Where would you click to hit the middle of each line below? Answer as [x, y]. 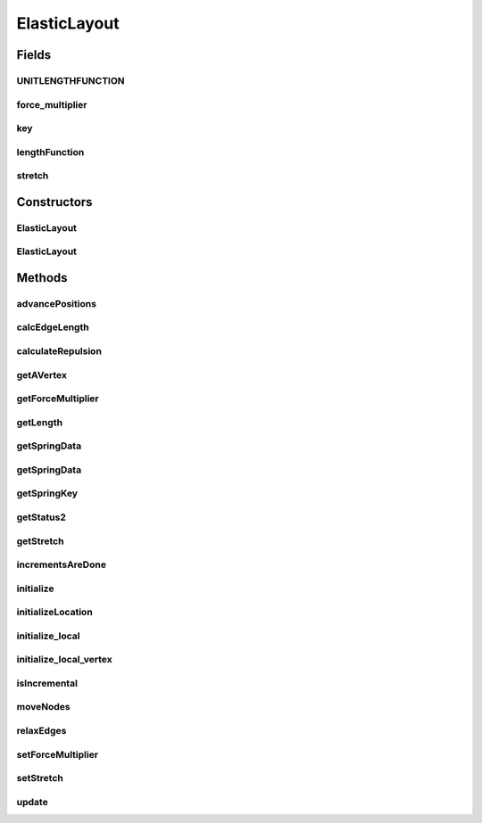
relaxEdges [42, 731]
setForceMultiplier [57, 754]
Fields [34, 55]
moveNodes [43, 707]
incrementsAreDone [62, 564]
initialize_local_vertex [64, 660]
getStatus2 [41, 517]
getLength [39, 422]
